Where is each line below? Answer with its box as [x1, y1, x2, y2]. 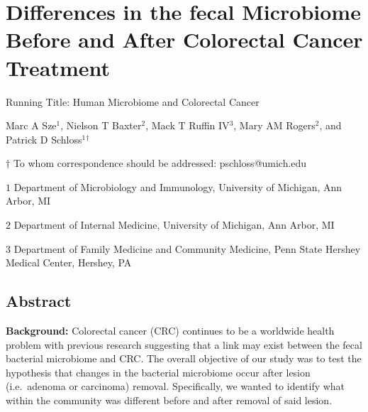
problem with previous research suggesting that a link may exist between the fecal [6, 337, 362, 352]
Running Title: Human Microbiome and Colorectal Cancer [6, 94, 260, 109]
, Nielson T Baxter [60, 118, 142, 133]
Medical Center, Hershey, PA [6, 255, 132, 270]
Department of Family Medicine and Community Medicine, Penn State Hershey [13, 241, 361, 256]
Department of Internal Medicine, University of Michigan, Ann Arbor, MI [13, 217, 335, 232]
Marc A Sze [6, 118, 57, 133]
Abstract [6, 290, 72, 312]
